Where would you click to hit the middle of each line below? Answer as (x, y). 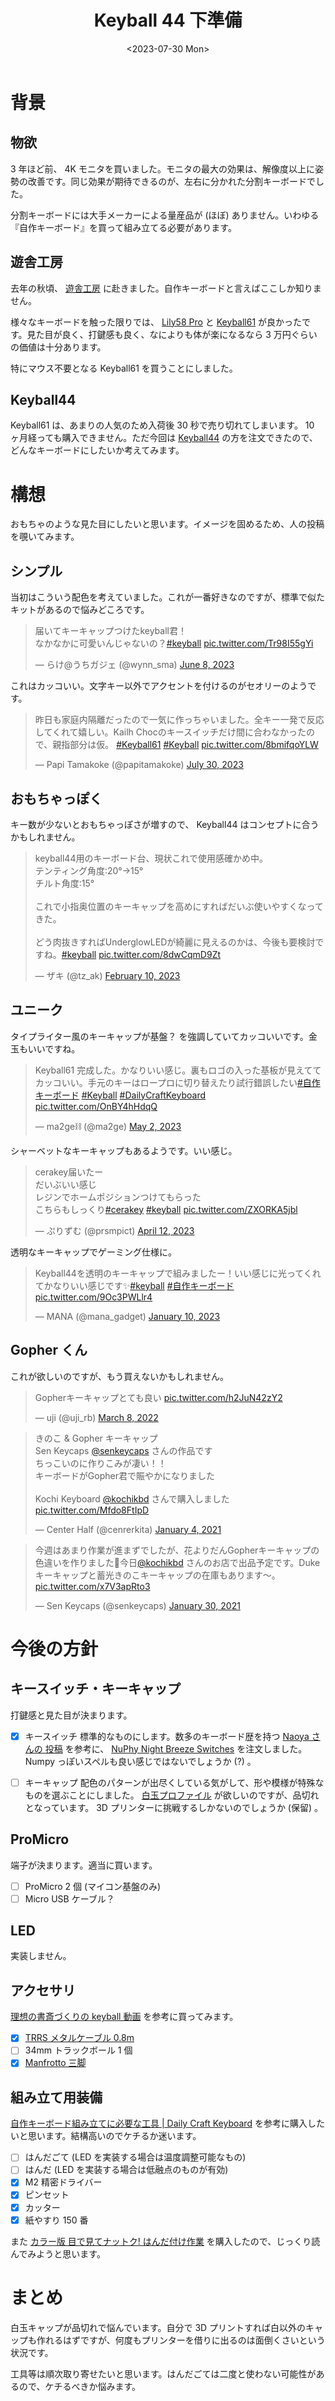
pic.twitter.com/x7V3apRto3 (92, 1586)
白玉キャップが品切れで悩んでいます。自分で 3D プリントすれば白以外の (158, 2327)
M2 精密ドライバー (63, 2182)
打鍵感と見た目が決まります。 (71, 1715)
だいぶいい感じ (65, 1184)
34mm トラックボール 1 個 (78, 2050)
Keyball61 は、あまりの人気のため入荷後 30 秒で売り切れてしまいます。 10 (162, 425)
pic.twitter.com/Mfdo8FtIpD (92, 1510)
